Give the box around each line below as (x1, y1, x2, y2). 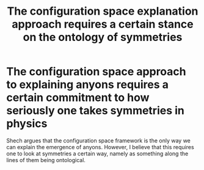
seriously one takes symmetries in (6, 104, 184, 117)
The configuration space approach (6, 65, 186, 79)
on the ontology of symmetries (23, 31, 183, 44)
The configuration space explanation (7, 4, 199, 18)
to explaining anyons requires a (6, 78, 169, 92)
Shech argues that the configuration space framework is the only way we (6, 136, 191, 144)
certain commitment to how (6, 91, 150, 105)
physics (6, 117, 48, 131)
